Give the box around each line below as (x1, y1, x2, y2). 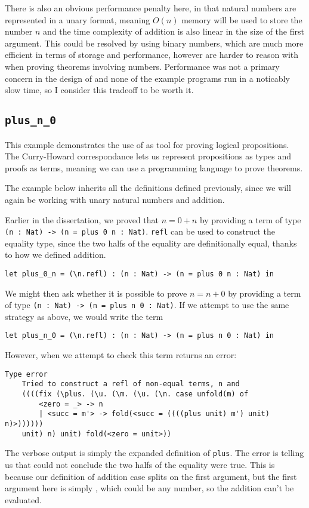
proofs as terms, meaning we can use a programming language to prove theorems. (5, 161, 303, 174)
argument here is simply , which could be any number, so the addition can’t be (5, 482, 294, 494)
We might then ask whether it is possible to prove (5, 287, 187, 299)
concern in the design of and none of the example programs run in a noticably (5, 72, 290, 84)
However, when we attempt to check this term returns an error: (5, 349, 237, 361)
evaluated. (5, 493, 42, 506)
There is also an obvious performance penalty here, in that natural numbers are (5, 2, 296, 14)
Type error (5, 370, 48, 378)
